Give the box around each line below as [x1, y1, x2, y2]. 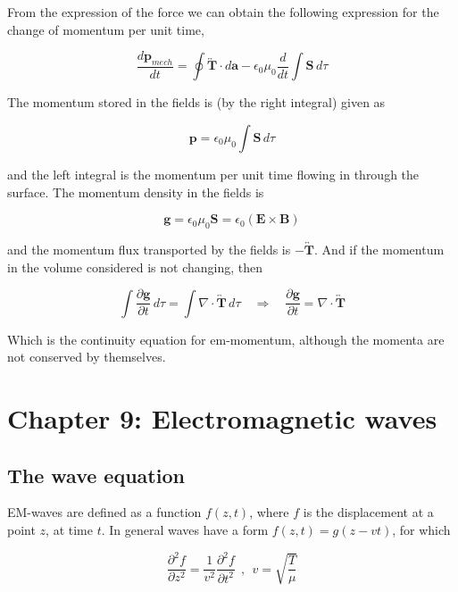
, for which [392, 521, 451, 539]
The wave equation [7, 461, 185, 488]
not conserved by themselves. [7, 347, 166, 366]
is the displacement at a [303, 503, 434, 521]
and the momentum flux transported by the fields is [7, 240, 291, 258]
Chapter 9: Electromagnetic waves [7, 400, 437, 437]
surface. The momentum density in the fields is [7, 182, 264, 201]
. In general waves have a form [101, 521, 269, 539]
